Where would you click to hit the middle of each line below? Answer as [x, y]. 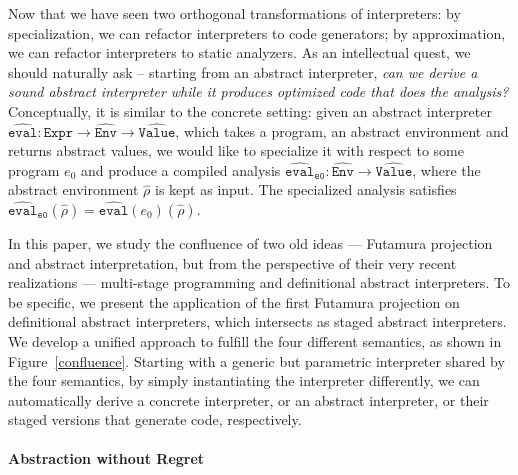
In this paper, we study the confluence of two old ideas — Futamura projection [250, 242]
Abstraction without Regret [106, 458]
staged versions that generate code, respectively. [155, 419]
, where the [446, 169]
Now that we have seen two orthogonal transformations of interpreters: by [234, 13]
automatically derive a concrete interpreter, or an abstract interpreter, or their [248, 399]
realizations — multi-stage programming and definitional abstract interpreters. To [259, 282]
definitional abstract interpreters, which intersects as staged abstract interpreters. [257, 321]
